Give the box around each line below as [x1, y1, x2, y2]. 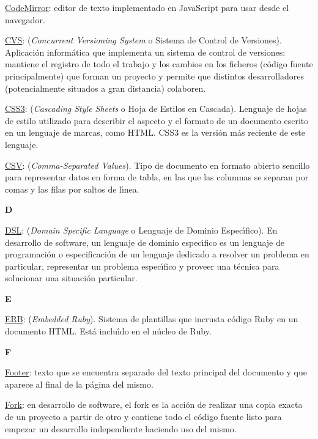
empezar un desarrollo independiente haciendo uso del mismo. [5, 422, 237, 435]
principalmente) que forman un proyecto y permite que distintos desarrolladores [5, 69, 305, 82]
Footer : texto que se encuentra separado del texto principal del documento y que [5, 366, 308, 378]
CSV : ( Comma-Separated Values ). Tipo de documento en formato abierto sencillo [5, 158, 310, 171]
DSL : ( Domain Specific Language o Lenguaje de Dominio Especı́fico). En [5, 223, 278, 236]
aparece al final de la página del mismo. [5, 377, 153, 390]
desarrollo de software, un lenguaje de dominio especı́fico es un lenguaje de [5, 235, 284, 248]
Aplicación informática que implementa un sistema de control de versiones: [5, 45, 286, 58]
